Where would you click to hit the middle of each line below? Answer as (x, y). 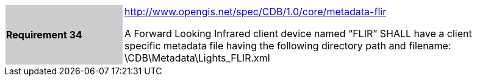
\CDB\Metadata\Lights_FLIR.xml (197, 58)
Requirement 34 (44, 35)
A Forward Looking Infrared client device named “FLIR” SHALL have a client (298, 33)
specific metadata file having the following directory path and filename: (288, 46)
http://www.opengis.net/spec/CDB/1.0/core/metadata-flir (256, 12)
